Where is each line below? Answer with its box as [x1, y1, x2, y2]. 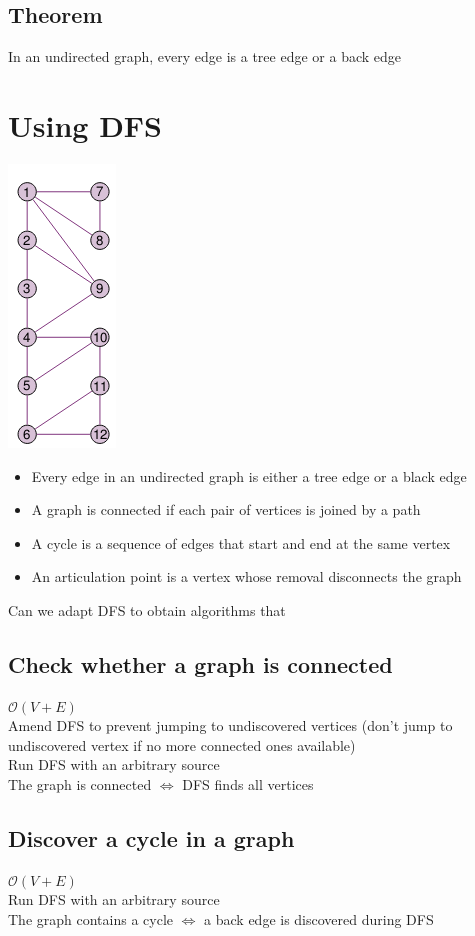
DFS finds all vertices [182, 774, 314, 795]
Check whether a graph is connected [8, 648, 393, 679]
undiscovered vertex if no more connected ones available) [8, 734, 356, 755]
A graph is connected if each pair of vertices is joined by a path [31, 499, 421, 520]
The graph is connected [8, 774, 152, 795]
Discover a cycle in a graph [8, 823, 295, 854]
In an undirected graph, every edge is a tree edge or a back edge [8, 46, 402, 67]
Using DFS [8, 104, 163, 145]
